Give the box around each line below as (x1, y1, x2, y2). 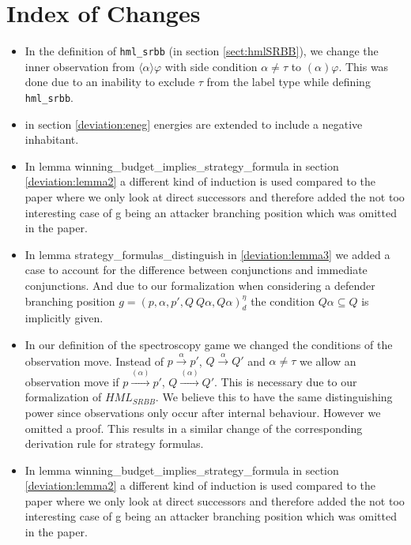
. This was (338, 58, 389, 74)
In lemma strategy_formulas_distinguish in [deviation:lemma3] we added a (25, 246, 390, 262)
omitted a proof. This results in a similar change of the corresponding (25, 419, 363, 436)
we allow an (299, 352, 356, 369)
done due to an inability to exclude (25, 73, 195, 90)
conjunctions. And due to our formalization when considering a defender (25, 276, 375, 293)
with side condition (164, 58, 258, 74)
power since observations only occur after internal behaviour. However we (25, 404, 381, 420)
